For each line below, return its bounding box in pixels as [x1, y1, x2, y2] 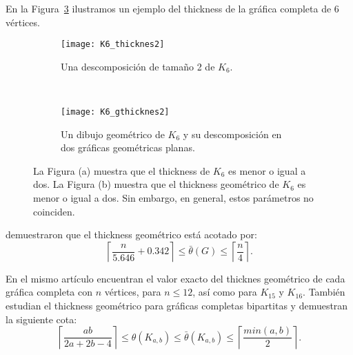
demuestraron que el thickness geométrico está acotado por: [6, 227, 257, 242]
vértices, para [104, 285, 161, 299]
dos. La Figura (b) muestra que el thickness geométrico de [33, 177, 279, 191]
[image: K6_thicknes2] [61, 39, 165, 50]
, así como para [192, 285, 257, 299]
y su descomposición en [183, 126, 282, 141]
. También [303, 285, 345, 299]
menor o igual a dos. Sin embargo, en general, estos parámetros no [33, 191, 314, 205]
